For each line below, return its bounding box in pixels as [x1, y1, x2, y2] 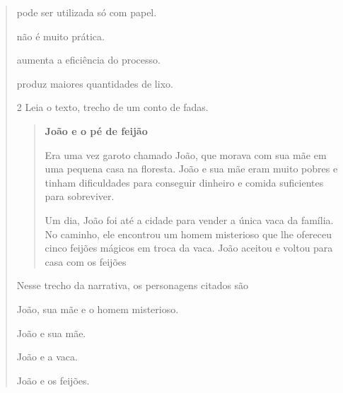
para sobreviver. [45, 189, 115, 204]
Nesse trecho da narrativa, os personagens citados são [16, 278, 249, 293]
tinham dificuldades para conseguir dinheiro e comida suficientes [45, 175, 324, 189]
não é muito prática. [16, 28, 105, 43]
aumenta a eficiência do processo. [16, 52, 161, 67]
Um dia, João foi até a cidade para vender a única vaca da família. [45, 212, 334, 227]
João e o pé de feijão [45, 123, 148, 138]
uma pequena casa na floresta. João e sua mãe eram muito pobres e [45, 161, 338, 176]
